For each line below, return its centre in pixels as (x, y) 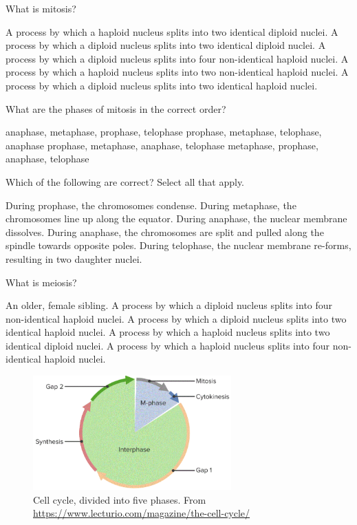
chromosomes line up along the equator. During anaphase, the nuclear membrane (176, 218)
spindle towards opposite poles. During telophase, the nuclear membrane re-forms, (178, 245)
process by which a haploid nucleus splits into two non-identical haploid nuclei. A (177, 72)
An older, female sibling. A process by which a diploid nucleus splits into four (169, 305)
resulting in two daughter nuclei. (74, 258)
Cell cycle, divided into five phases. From (120, 499)
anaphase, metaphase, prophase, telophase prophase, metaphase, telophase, (164, 132)
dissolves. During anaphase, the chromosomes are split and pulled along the (165, 232)
